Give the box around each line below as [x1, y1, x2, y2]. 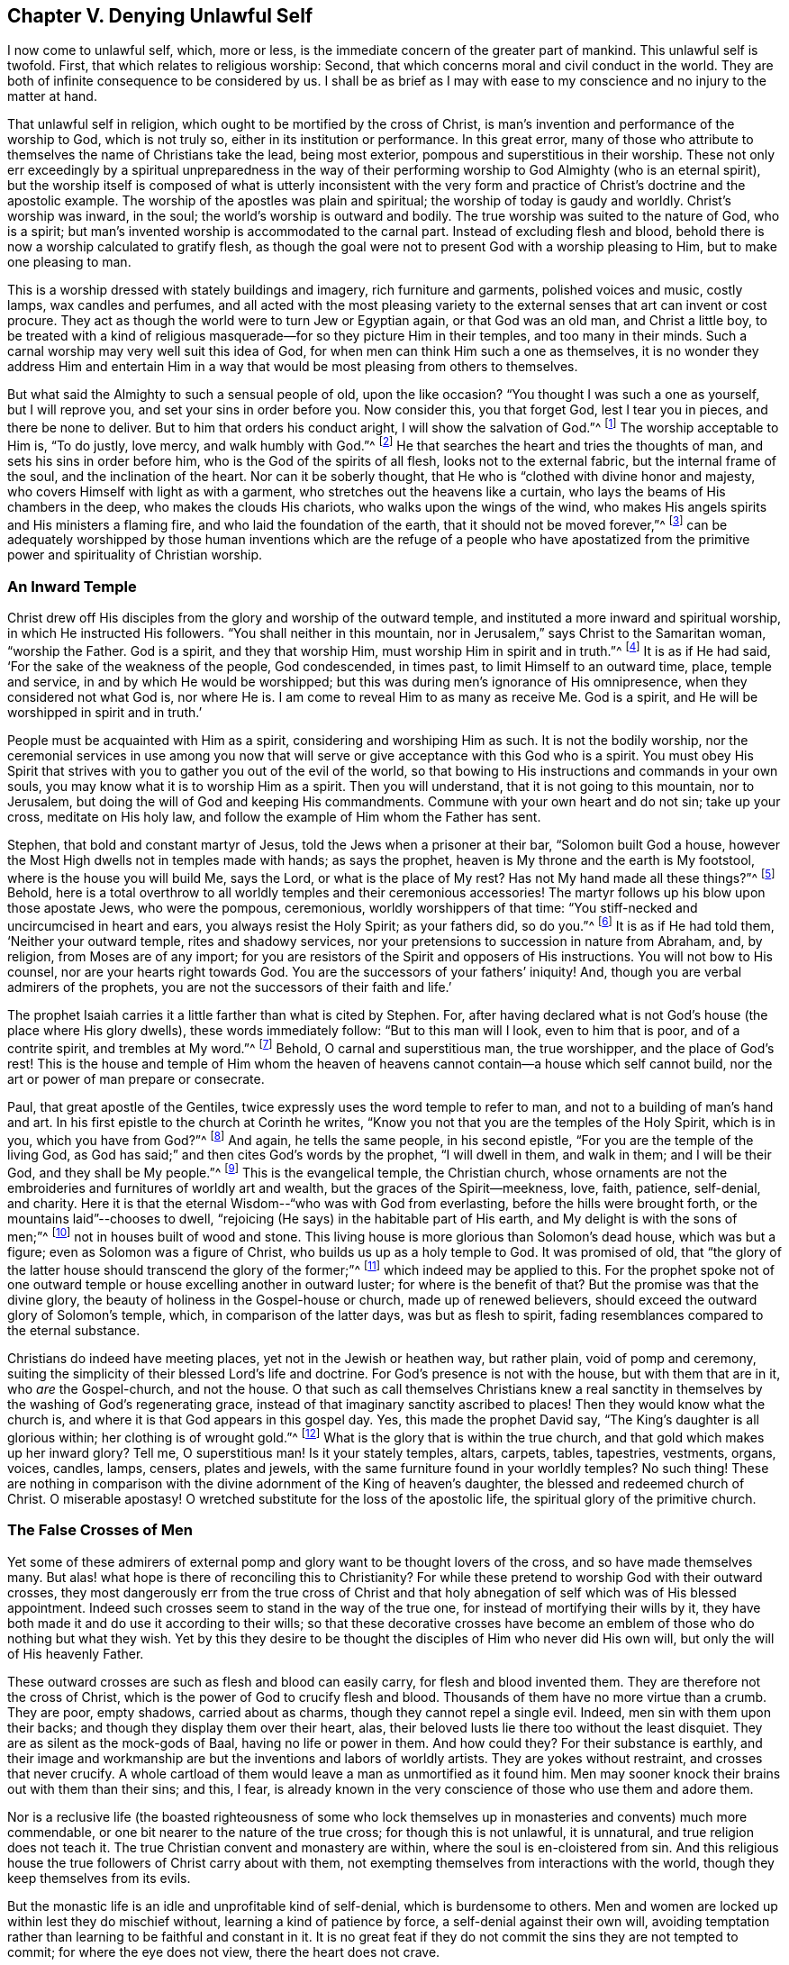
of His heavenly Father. [7, 1645, 144, 1661]
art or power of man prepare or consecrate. [7, 1070, 265, 1087]
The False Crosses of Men [7, 1521, 193, 1540]
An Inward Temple [7, 577, 137, 596]
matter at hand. [7, 88, 97, 105]
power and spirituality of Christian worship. [7, 547, 263, 563]
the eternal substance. [7, 1323, 141, 1339]
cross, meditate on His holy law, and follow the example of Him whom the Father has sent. [7, 808, 541, 824]
